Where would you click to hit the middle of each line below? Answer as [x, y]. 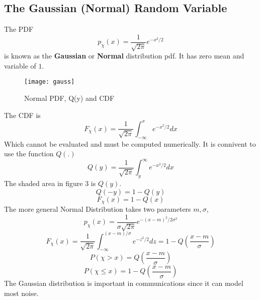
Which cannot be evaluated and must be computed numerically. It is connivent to [130, 143]
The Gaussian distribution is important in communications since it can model [124, 283]
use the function [29, 154]
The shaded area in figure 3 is [50, 183]
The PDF [19, 29]
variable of [20, 65]
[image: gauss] [50, 82]
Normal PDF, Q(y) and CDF [69, 98]
